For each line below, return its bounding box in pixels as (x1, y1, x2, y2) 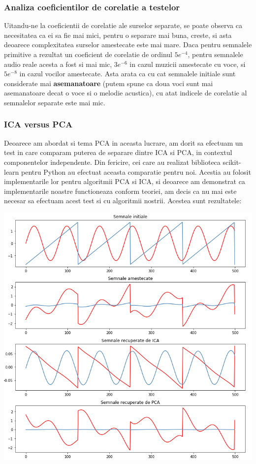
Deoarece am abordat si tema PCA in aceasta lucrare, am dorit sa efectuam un (4, 137, 243, 148)
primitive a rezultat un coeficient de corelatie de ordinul (4, 49, 172, 59)
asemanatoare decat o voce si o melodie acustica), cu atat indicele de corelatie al (4, 88, 247, 98)
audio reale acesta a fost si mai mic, (4, 59, 112, 69)
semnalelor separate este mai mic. (4, 97, 105, 107)
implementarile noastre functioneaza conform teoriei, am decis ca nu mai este (4, 186, 237, 196)
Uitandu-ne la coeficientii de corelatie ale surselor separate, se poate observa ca (4, 20, 242, 31)
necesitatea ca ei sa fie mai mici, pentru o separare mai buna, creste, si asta (4, 30, 232, 40)
